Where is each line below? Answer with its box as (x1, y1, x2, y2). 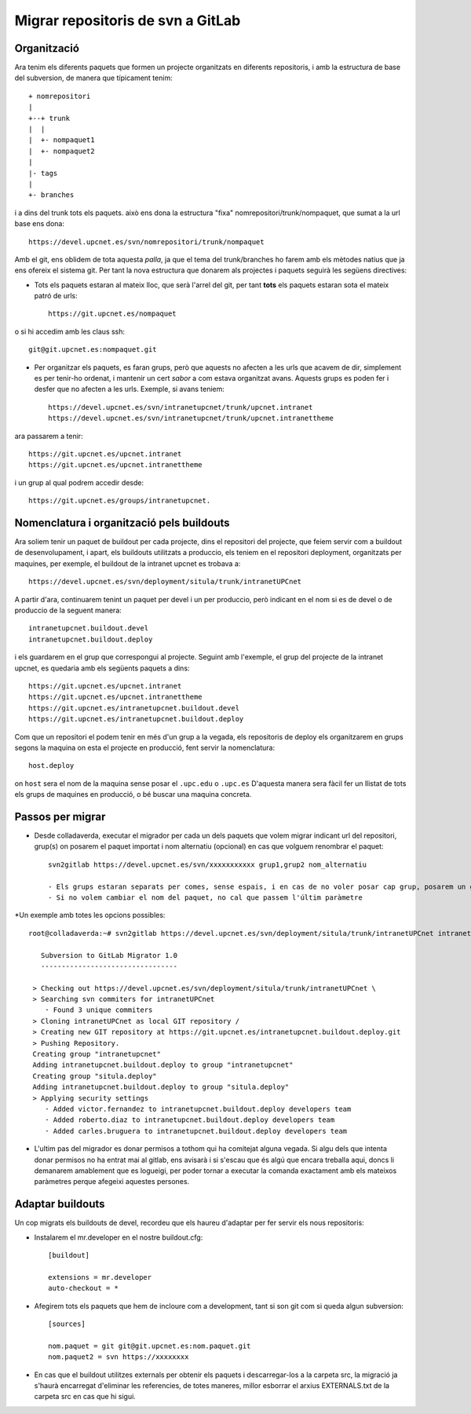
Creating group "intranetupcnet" (32, 1050, 161, 1059)
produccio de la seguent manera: (14, 605, 122, 616)
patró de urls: (34, 291, 78, 301)
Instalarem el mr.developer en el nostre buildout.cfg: (34, 1233, 203, 1242)
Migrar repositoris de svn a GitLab (14, 12, 241, 29)
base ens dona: (14, 219, 64, 228)
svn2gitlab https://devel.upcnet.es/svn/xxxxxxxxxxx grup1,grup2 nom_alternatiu (48, 860, 367, 869)
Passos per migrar (14, 809, 106, 824)
